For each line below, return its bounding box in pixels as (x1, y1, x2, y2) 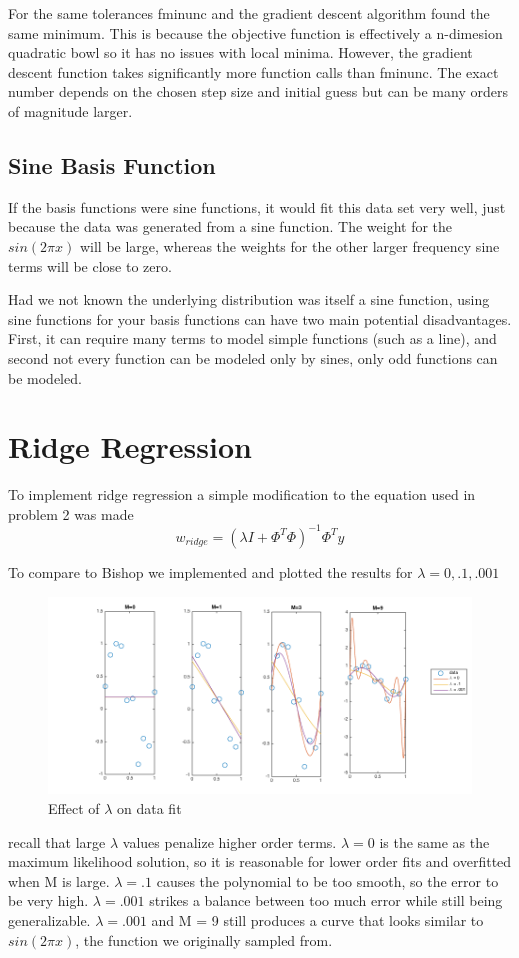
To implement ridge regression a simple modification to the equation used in (8, 484, 476, 505)
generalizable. (8, 909, 91, 930)
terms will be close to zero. (8, 255, 172, 276)
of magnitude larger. (8, 100, 133, 121)
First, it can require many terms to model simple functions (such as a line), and (8, 328, 497, 349)
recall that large (8, 831, 106, 852)
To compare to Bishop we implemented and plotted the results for (8, 561, 413, 582)
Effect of (48, 797, 100, 818)
